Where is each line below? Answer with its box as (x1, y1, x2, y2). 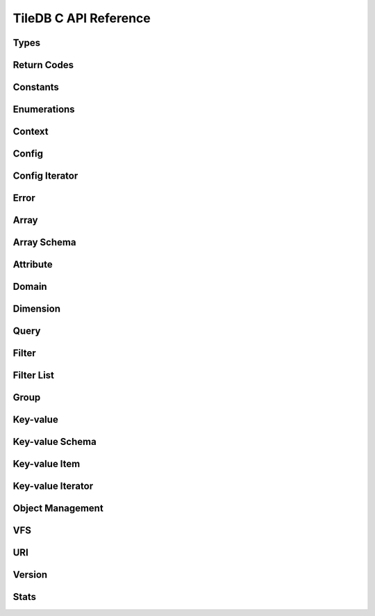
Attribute (12, 259, 53, 270)
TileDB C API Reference (12, 10, 151, 26)
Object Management (12, 503, 103, 514)
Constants (12, 81, 59, 93)
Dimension (12, 303, 61, 315)
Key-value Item (12, 458, 81, 470)
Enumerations (12, 104, 76, 115)
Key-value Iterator (12, 480, 94, 492)
